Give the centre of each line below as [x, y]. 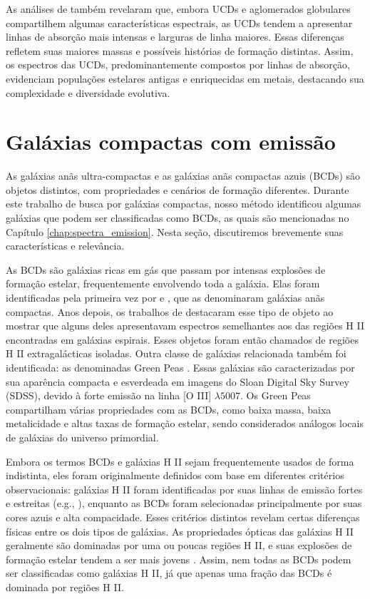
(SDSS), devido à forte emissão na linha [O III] [109, 395]
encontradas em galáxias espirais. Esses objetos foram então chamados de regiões [182, 339]
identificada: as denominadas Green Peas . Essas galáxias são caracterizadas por [180, 367]
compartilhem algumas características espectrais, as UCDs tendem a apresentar [179, 22]
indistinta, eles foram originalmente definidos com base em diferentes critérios [175, 475]
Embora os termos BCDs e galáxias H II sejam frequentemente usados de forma [180, 461]
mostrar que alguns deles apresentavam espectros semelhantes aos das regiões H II [185, 326]
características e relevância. [65, 246]
